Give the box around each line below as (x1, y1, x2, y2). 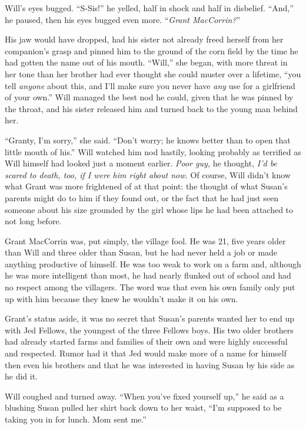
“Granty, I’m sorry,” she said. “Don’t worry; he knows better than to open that (5, 133, 291, 146)
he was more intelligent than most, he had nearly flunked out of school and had (5, 269, 291, 281)
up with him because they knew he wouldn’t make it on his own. (5, 292, 238, 304)
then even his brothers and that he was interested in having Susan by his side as (5, 358, 295, 371)
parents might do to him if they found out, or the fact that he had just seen (5, 191, 279, 204)
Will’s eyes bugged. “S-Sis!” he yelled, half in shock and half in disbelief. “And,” (5, 2, 294, 14)
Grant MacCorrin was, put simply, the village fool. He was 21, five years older (5, 234, 286, 247)
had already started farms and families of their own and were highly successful (5, 335, 288, 348)
